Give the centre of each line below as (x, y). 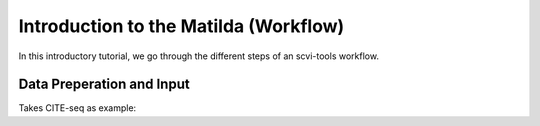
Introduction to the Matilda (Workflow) (181, 26)
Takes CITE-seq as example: (77, 108)
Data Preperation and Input (104, 84)
